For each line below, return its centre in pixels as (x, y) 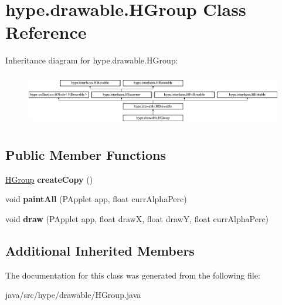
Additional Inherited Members (100, 251)
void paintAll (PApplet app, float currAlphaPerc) (96, 199)
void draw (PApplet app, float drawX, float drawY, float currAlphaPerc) (137, 219)
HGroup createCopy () (49, 179)
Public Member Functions (86, 155)
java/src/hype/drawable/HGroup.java (73, 295)
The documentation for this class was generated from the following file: (133, 275)
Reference (46, 32)
